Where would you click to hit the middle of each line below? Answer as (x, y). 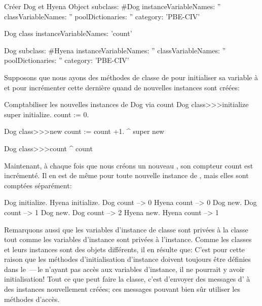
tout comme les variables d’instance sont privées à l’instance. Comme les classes (128, 239)
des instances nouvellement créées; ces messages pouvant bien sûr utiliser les (122, 289)
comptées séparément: (38, 185)
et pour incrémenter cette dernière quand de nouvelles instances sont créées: (122, 87)
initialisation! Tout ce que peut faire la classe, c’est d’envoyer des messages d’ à (127, 279)
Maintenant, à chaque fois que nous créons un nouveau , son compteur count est (129, 165)
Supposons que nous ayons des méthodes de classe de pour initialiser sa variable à (131, 77)
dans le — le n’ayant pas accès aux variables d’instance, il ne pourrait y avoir (124, 269)
